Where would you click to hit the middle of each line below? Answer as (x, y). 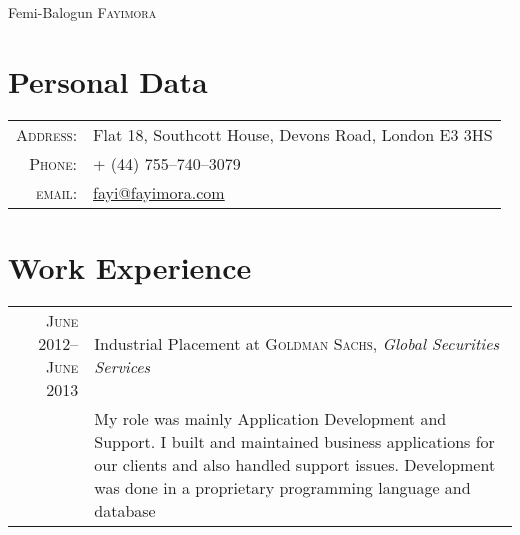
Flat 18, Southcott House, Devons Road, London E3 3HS (293, 134)
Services (122, 366)
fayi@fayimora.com (159, 192)
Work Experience (130, 266)
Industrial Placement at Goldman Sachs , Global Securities (297, 343)
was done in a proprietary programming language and (282, 487)
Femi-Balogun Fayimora (82, 12)
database (125, 510)
